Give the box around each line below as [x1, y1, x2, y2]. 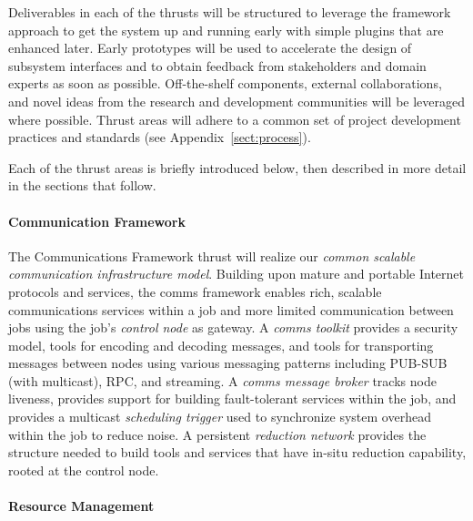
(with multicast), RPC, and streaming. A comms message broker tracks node [8, 371, 437, 390]
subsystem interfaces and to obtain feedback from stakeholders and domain [8, 56, 427, 75]
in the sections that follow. [8, 176, 156, 195]
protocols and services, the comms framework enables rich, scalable [8, 281, 382, 301]
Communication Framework [8, 211, 186, 230]
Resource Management [8, 496, 155, 516]
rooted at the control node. [8, 460, 159, 479]
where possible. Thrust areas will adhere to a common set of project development [8, 109, 461, 128]
